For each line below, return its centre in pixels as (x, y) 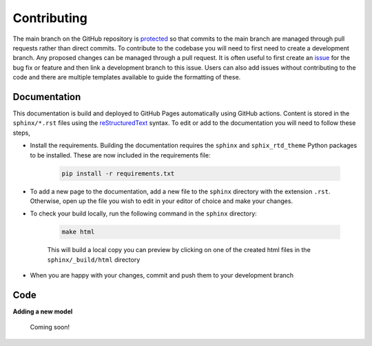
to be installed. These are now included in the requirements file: (120, 155)
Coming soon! (50, 327)
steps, (21, 133)
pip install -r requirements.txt (118, 173)
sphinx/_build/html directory (94, 260)
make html (78, 232)
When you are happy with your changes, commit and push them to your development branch (162, 276)
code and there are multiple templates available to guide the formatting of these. (127, 77)
